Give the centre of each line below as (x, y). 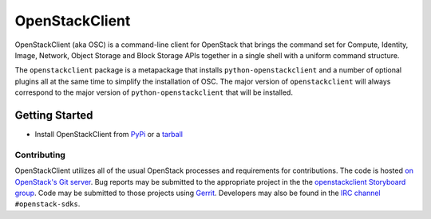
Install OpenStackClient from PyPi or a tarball (109, 135)
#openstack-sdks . (47, 204)
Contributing (40, 154)
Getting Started (54, 115)
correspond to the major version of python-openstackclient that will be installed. (154, 92)
